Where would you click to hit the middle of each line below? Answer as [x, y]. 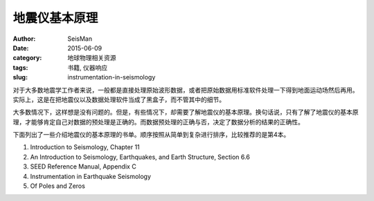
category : [27, 58]
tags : [20, 67]
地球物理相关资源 [92, 58]
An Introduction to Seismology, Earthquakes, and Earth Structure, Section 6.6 [140, 157]
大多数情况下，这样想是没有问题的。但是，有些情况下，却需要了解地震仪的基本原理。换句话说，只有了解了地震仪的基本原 [186, 112]
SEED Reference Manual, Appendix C [83, 166]
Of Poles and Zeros [58, 186]
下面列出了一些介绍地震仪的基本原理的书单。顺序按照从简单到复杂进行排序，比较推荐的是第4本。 [151, 135]
